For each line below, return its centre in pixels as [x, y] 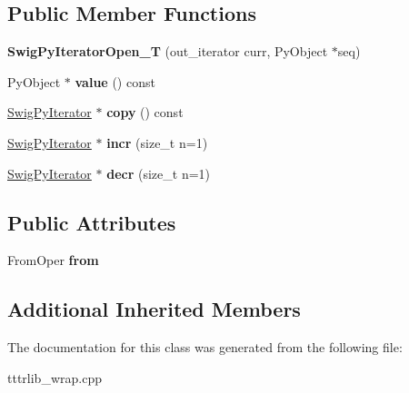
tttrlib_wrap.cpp [55, 377]
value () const [115, 81]
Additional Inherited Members [154, 309]
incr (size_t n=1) [157, 142]
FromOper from [53, 260]
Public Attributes [92, 222]
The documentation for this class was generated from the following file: [205, 347]
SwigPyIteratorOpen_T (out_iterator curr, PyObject [168, 51]
